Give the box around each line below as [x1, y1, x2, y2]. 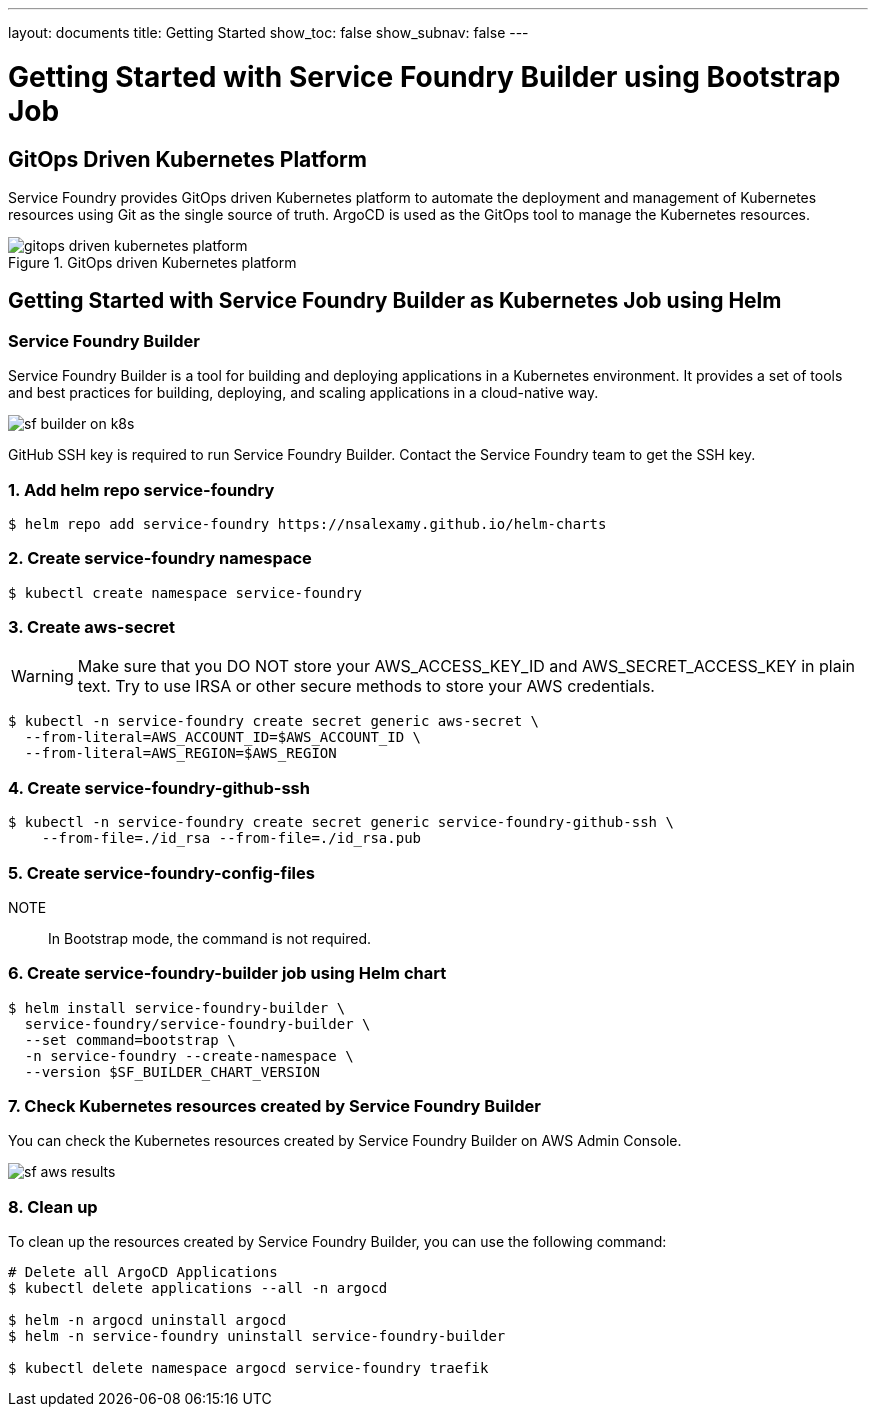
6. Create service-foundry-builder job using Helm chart [8, 963, 447, 984]
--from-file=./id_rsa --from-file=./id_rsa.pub [41, 830, 422, 847]
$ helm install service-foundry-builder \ [8, 999, 346, 1016]
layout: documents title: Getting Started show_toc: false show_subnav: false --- [8, 24, 529, 41]
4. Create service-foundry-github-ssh [8, 777, 310, 798]
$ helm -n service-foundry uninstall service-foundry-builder [8, 1328, 506, 1345]
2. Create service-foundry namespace [8, 548, 312, 569]
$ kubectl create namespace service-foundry [8, 584, 363, 601]
